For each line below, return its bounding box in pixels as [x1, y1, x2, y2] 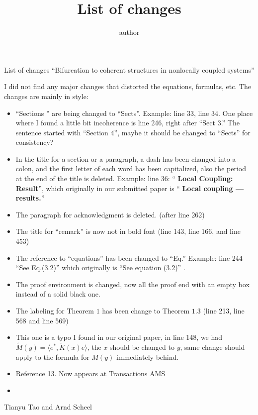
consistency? [15, 137, 54, 147]
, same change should [180, 342, 245, 352]
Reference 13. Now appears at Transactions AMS [15, 368, 166, 379]
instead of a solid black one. [15, 289, 100, 299]
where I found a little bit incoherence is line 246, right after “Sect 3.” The [15, 117, 240, 128]
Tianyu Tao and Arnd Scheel [4, 402, 92, 412]
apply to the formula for [15, 351, 89, 362]
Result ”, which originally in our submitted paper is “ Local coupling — [15, 183, 244, 193]
